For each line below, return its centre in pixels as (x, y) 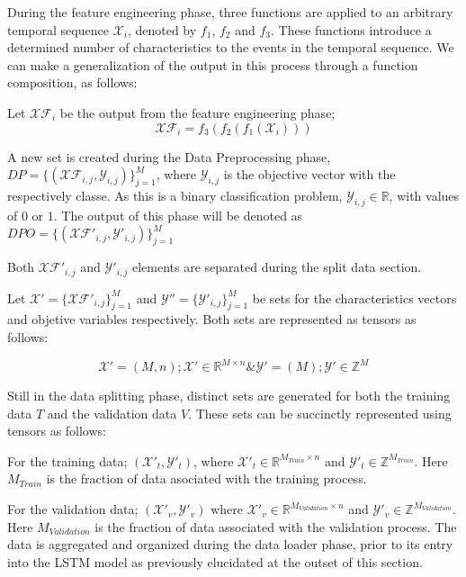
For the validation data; (73, 509)
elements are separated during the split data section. (277, 267)
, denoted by (162, 29)
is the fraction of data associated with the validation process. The (276, 526)
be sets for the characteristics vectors (354, 298)
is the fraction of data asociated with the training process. (206, 478)
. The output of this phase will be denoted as (178, 215)
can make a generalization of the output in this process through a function (213, 64)
